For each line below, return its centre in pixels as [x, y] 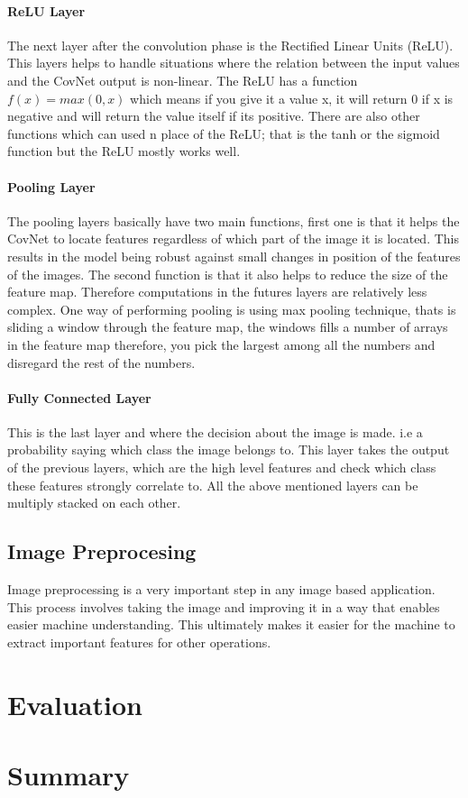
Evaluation [75, 704]
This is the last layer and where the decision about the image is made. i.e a [215, 431]
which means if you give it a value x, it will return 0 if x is [292, 98]
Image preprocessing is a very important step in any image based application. [221, 589]
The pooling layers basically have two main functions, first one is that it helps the [234, 220]
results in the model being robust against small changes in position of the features [234, 256]
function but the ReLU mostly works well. [124, 151]
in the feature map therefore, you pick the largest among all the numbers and [221, 344]
